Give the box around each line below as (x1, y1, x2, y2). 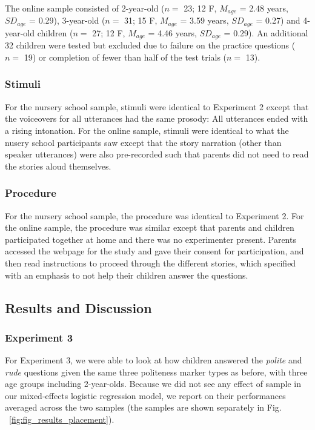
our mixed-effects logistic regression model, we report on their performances (5, 389, 286, 402)
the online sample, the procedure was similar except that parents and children (5, 221, 294, 234)
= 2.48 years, (239, 2, 288, 14)
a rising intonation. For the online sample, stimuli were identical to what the (5, 124, 289, 136)
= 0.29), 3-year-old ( (29, 14, 105, 27)
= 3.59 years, (180, 14, 229, 27)
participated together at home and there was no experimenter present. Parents (5, 233, 296, 245)
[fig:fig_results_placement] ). (9, 413, 114, 426)
